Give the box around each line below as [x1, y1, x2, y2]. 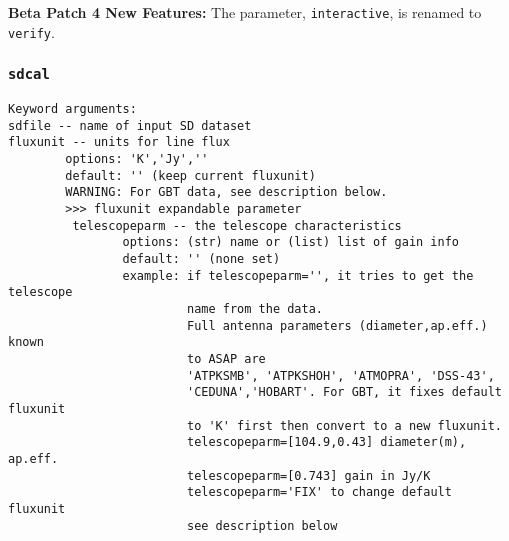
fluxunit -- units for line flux [8, 135, 230, 150]
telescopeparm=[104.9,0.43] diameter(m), [186, 435, 467, 450]
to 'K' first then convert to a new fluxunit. [186, 418, 502, 433]
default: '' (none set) [122, 252, 281, 266]
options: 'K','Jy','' [65, 152, 209, 167]
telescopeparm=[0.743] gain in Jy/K [186, 468, 431, 483]
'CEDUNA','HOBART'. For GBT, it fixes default [186, 385, 502, 400]
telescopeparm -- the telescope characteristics [72, 218, 402, 233]
